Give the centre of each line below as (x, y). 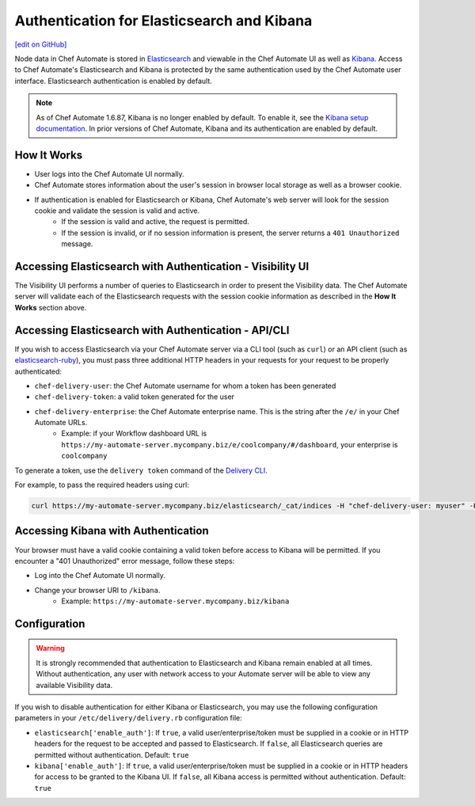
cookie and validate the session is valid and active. (117, 211)
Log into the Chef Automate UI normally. (100, 576)
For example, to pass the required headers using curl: (102, 485)
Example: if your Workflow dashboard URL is (134, 433)
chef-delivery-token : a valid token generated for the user (135, 397)
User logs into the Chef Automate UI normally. (110, 173)
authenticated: (38, 371)
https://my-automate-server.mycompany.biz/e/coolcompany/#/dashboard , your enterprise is (230, 444)
